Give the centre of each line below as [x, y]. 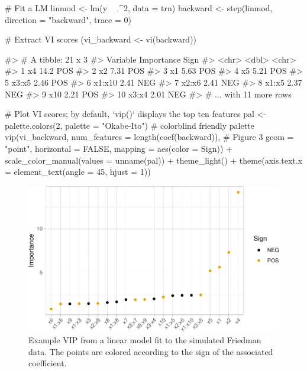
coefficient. [48, 363]
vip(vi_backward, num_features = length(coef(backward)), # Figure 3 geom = [149, 137]
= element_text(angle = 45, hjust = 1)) [78, 172]
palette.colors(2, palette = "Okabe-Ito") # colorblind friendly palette [130, 125]
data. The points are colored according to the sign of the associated [151, 351]
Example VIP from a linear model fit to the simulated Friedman [145, 340]
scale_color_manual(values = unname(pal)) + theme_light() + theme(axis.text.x [154, 160]
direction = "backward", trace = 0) [68, 19]
